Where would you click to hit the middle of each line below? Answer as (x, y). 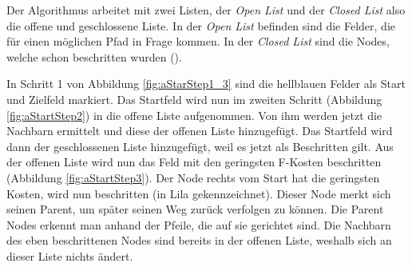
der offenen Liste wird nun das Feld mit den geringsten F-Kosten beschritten (194, 162)
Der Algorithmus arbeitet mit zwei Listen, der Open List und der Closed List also (206, 10)
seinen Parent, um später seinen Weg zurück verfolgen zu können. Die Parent (195, 209)
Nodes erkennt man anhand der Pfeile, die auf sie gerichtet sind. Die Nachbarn (199, 224)
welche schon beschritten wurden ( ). (94, 56)
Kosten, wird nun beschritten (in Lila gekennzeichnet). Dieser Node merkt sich (199, 193)
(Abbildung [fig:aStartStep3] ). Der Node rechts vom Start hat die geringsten (193, 177)
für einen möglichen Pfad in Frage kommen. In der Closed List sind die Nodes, (198, 41)
